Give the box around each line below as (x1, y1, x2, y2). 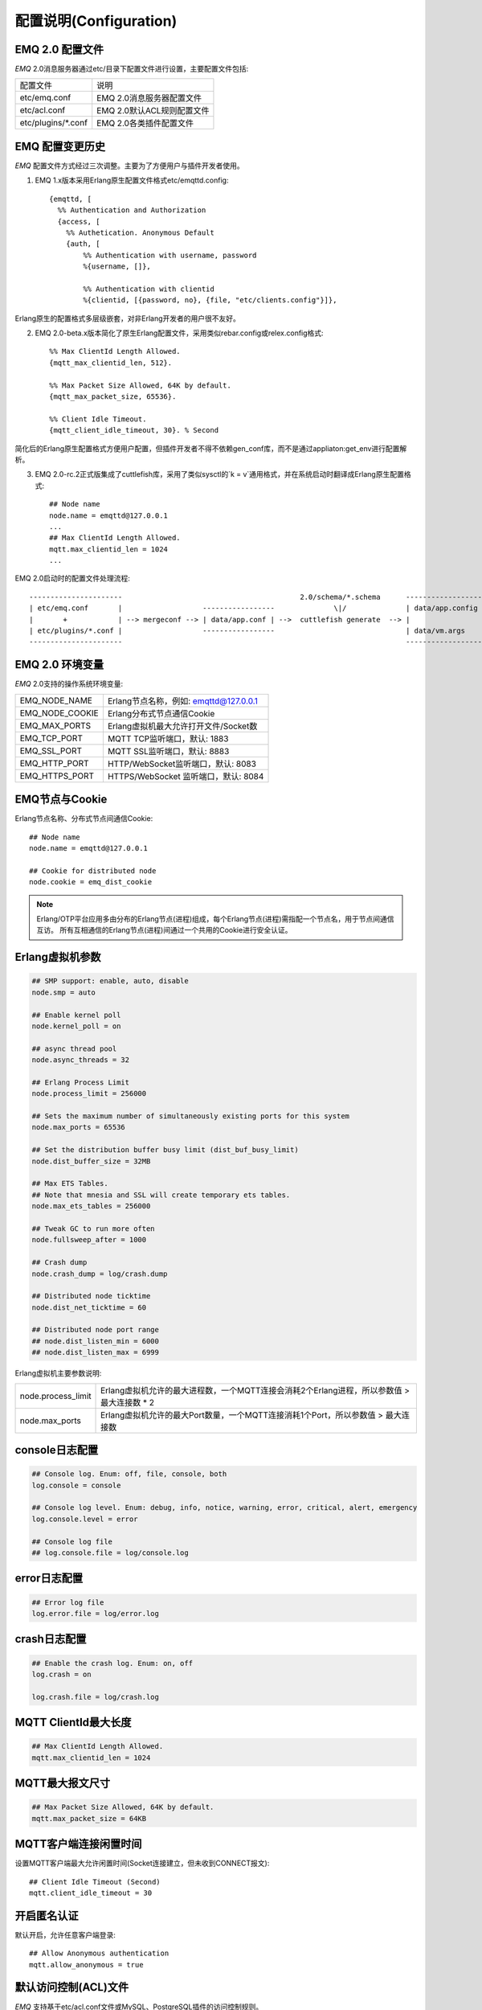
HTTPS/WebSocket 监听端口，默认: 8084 (107, 770, 264, 781)
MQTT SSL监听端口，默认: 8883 (107, 745, 230, 757)
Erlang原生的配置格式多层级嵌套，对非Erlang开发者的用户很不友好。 (14, 314, 241, 323)
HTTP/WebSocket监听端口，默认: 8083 (107, 758, 257, 769)
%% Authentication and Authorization (57, 206, 206, 215)
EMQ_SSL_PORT (19, 745, 83, 756)
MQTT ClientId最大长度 (14, 1716, 132, 1729)
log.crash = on (31, 1669, 92, 1679)
